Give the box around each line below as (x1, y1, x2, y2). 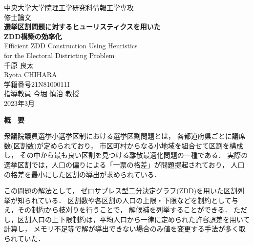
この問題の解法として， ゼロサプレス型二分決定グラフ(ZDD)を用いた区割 (4, 185, 238, 196)
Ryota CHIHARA (4, 69, 57, 80)
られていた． (4, 233, 45, 244)
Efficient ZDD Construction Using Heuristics (4, 41, 138, 51)
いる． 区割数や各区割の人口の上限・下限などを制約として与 (44, 195, 238, 205)
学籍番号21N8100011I (4, 79, 70, 89)
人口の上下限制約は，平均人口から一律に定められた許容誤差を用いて (31, 214, 250, 224)
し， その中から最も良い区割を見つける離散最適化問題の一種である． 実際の (4, 150, 248, 160)
